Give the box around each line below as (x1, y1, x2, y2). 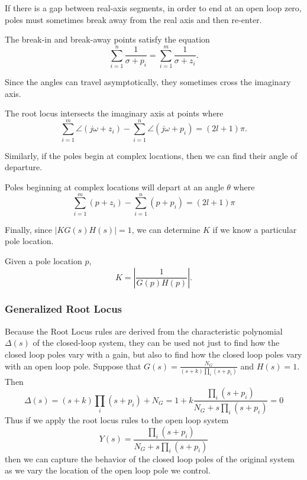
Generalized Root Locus (5, 301, 122, 316)
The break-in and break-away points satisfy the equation (5, 33, 210, 46)
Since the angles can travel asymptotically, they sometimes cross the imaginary (5, 75, 291, 87)
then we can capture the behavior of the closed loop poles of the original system (5, 452, 295, 465)
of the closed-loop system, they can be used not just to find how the (33, 336, 280, 349)
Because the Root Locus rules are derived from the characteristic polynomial (5, 325, 283, 337)
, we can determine (131, 223, 201, 235)
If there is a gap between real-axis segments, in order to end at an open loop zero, (5, 2, 302, 14)
